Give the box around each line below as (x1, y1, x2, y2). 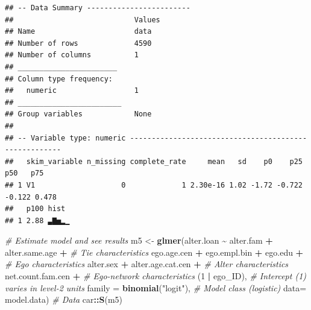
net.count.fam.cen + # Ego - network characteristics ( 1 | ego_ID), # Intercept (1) (5, 270, 307, 282)
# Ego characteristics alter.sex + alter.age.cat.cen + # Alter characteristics (5, 258, 289, 270)
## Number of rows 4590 (5, 39, 152, 48)
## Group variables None (5, 110, 152, 119)
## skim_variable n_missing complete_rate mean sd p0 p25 (5, 157, 303, 166)
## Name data (5, 27, 152, 36)
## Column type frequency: (5, 74, 113, 83)
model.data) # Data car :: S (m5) (5, 293, 123, 306)
